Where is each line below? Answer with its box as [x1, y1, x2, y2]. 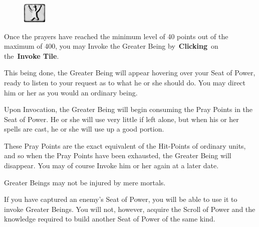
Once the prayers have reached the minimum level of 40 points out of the [4, 31, 228, 41]
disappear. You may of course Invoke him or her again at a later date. [4, 160, 219, 171]
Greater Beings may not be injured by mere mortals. [4, 177, 166, 187]
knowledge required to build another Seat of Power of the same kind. [4, 213, 215, 224]
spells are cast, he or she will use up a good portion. [4, 124, 164, 134]
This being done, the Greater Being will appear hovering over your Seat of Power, [4, 67, 255, 78]
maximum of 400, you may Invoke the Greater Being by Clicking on [4, 41, 218, 51]
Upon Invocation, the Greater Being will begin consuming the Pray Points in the [4, 104, 253, 115]
